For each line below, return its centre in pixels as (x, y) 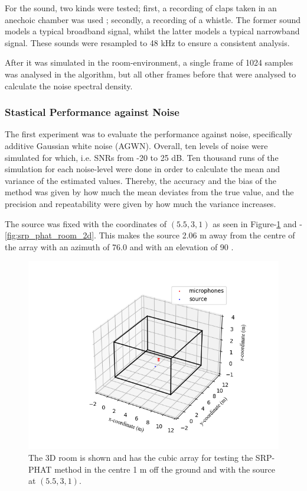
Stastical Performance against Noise (92, 112)
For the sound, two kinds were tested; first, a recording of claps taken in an (141, 8)
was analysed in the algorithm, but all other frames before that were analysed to (151, 74)
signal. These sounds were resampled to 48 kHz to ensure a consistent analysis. (147, 42)
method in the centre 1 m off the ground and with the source (165, 469)
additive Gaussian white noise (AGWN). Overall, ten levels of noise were (136, 145)
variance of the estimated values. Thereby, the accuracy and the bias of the (141, 180)
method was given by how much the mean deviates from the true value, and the (149, 192)
